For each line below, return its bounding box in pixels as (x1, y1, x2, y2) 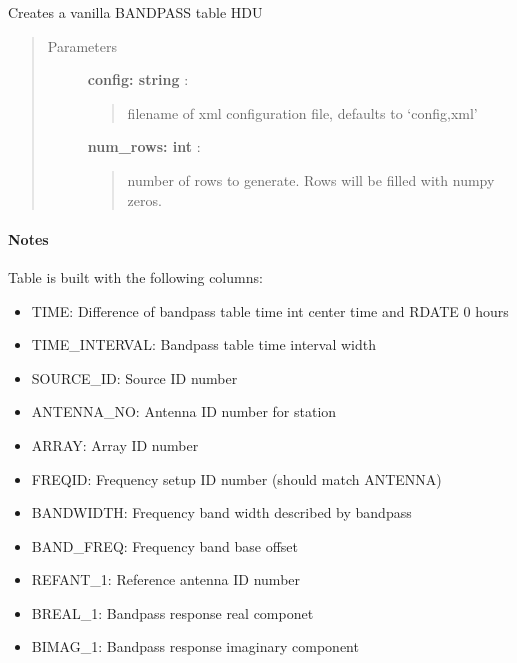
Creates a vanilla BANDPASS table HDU (8, 2, 263, 22)
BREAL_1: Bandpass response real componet (31, 602, 314, 623)
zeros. (127, 189, 162, 210)
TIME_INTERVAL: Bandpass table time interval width (31, 334, 376, 355)
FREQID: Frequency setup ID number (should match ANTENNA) (31, 468, 442, 489)
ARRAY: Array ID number (31, 434, 199, 455)
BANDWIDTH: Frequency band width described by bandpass (31, 502, 412, 523)
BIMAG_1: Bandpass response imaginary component (31, 636, 359, 657)
